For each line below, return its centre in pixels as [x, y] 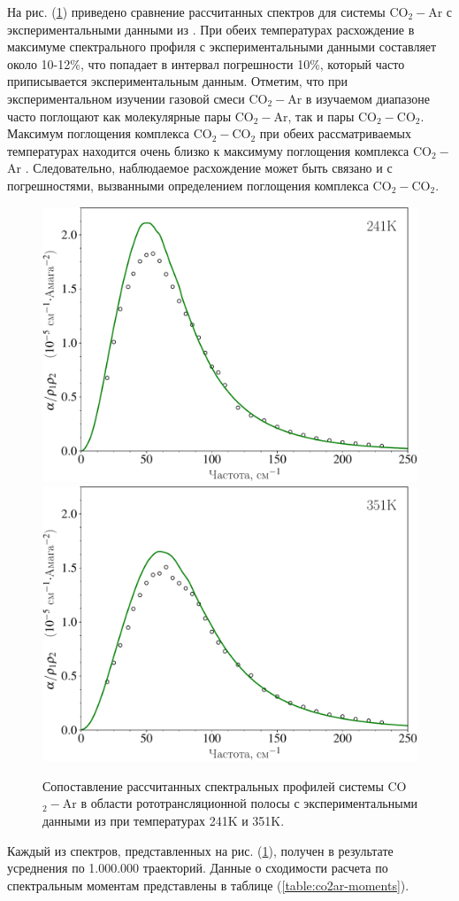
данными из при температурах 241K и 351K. [164, 820]
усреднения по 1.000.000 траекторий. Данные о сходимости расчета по [198, 868]
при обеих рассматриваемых [335, 133]
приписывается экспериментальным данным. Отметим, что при [177, 81]
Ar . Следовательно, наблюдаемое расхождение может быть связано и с [200, 168]
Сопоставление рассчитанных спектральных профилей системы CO [225, 785]
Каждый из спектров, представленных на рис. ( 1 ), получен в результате [200, 850]
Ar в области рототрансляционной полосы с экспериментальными [240, 803]
